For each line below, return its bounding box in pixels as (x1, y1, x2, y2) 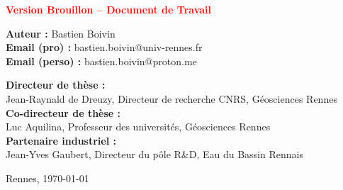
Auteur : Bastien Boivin (6, 26, 116, 40)
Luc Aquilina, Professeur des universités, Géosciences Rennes (6, 119, 271, 134)
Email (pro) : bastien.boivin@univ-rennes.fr (6, 40, 203, 55)
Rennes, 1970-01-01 (6, 170, 89, 185)
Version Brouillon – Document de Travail (6, 2, 212, 16)
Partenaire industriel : (6, 133, 116, 147)
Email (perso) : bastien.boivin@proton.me (6, 53, 197, 68)
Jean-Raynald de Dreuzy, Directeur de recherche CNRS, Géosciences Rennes (6, 91, 337, 106)
